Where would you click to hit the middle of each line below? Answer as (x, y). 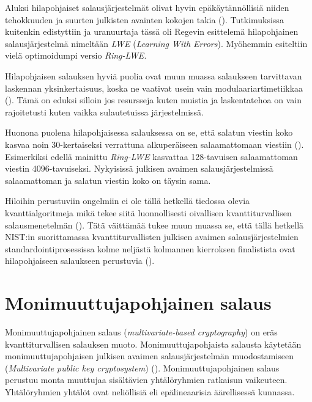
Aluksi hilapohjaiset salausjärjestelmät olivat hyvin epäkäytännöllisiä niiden (147, 7)
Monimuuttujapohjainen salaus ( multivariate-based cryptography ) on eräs (141, 332)
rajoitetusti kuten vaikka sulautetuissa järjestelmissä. (104, 111)
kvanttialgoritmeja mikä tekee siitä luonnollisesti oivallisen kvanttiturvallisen (148, 212)
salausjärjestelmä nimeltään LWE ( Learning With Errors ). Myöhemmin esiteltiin (156, 43)
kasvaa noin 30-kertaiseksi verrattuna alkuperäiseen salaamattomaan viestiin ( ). (154, 144)
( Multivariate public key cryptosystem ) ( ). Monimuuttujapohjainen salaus (142, 367)
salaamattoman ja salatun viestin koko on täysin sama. (108, 180)
